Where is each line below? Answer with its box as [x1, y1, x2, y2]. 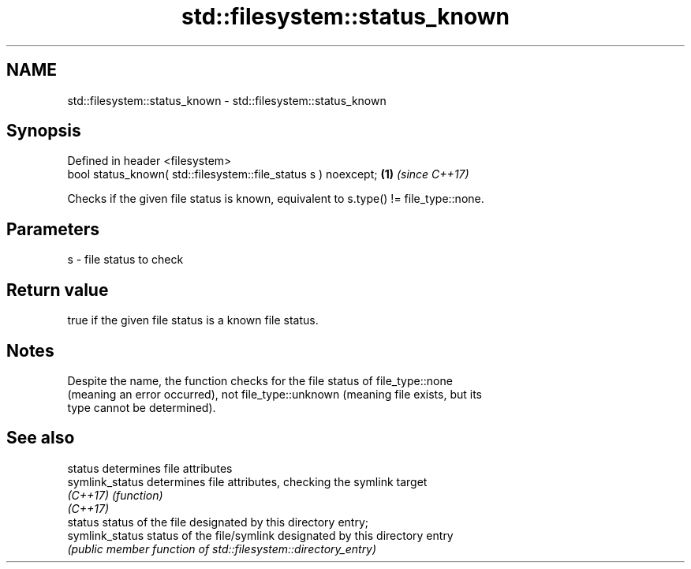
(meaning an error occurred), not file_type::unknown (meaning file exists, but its [67, 387, 482, 401]
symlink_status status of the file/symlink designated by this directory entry [67, 528, 454, 542]
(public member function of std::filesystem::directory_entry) [67, 541, 377, 556]
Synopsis [6, 121, 81, 141]
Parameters [6, 219, 99, 239]
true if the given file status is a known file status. [67, 313, 319, 328]
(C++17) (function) [67, 488, 163, 502]
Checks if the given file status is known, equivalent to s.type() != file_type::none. [67, 192, 484, 206]
